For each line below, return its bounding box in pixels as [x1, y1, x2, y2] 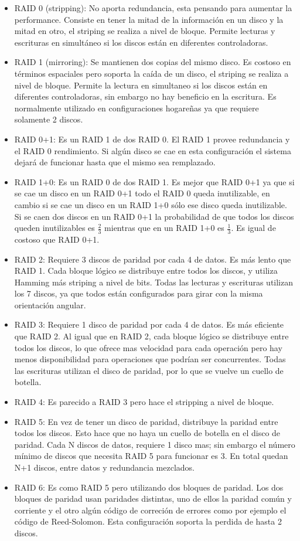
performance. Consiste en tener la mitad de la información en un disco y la [14, 13, 284, 25]
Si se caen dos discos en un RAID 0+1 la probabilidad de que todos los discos [14, 210, 294, 222]
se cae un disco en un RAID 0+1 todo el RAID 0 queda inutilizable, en [14, 187, 270, 199]
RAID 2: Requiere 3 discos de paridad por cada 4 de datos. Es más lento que [14, 253, 291, 265]
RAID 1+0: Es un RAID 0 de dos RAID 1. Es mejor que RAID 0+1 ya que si [14, 175, 295, 188]
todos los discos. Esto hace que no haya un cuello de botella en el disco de [14, 427, 281, 439]
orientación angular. [14, 298, 86, 311]
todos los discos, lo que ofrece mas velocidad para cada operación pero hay [14, 341, 282, 353]
